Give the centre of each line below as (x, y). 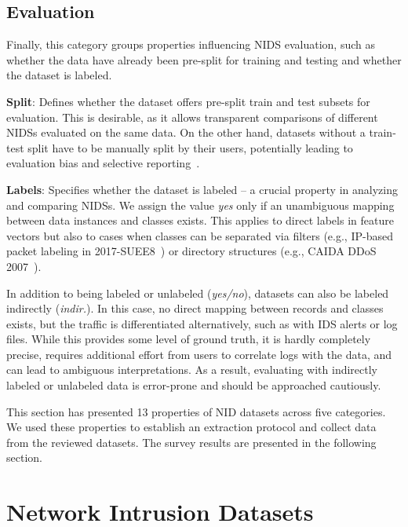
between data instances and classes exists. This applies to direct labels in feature (200, 220)
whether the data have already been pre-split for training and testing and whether (204, 59)
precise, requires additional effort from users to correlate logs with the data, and (199, 354)
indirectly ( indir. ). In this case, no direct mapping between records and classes (195, 308)
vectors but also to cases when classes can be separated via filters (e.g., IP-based (200, 235)
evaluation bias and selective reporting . (103, 163)
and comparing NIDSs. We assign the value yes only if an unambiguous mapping (200, 205)
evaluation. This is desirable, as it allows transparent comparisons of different (192, 117)
